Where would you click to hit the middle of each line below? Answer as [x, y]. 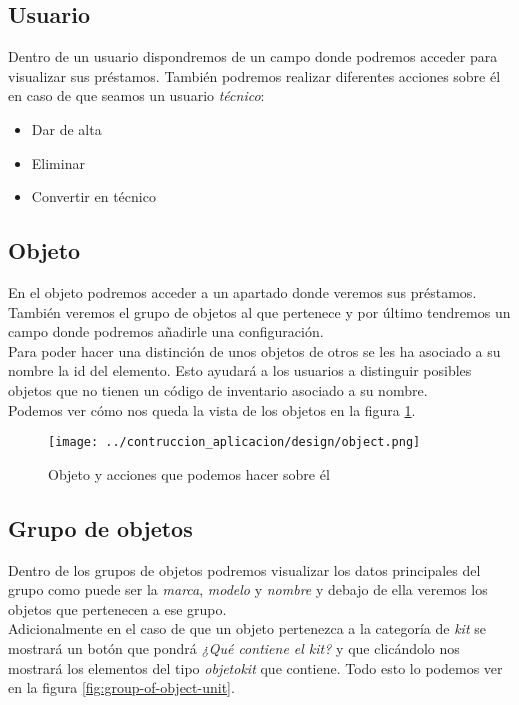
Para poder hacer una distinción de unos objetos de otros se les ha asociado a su [254, 350]
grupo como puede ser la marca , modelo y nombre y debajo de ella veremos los [248, 589]
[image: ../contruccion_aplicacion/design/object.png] [234, 442]
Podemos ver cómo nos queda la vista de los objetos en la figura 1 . [212, 409]
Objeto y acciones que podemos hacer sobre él [189, 473]
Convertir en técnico [93, 196]
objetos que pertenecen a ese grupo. [117, 608]
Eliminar [58, 162]
